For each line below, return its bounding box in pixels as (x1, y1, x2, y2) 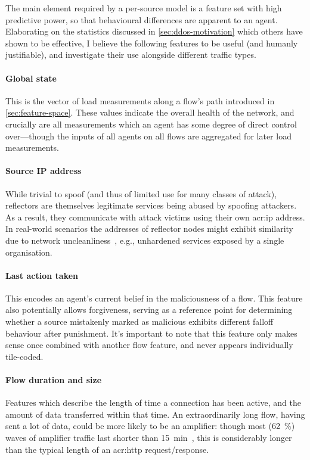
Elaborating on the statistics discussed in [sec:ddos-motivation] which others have (5, 25, 303, 38)
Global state (5, 72, 57, 84)
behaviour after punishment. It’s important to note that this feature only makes (5, 327, 297, 339)
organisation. (5, 245, 52, 258)
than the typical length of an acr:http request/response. (5, 443, 209, 455)
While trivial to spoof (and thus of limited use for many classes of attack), (5, 187, 277, 200)
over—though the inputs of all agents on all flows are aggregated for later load (5, 129, 292, 142)
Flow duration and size (5, 374, 102, 386)
